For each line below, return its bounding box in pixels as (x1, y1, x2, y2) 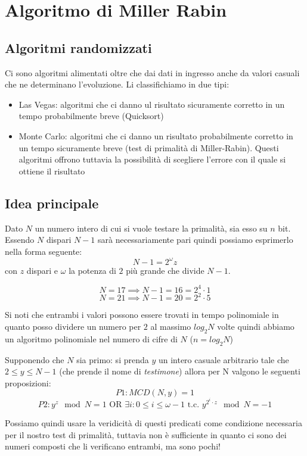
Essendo (5, 233, 35, 246)
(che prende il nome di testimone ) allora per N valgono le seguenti (59, 365, 300, 377)
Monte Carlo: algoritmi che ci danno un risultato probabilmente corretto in (18, 129, 293, 142)
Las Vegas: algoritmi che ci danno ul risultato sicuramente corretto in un (18, 98, 285, 110)
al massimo (150, 320, 191, 332)
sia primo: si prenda (76, 353, 149, 366)
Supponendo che (5, 353, 64, 366)
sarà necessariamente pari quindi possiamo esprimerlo (97, 233, 293, 246)
